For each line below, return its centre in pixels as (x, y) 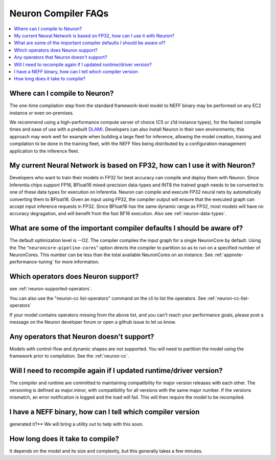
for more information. (77, 262)
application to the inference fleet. (44, 151)
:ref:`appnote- (229, 255)
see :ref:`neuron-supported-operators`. (51, 289)
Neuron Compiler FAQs (59, 13)
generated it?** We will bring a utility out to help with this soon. (76, 424)
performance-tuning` (31, 262)
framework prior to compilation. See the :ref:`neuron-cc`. (69, 356)
